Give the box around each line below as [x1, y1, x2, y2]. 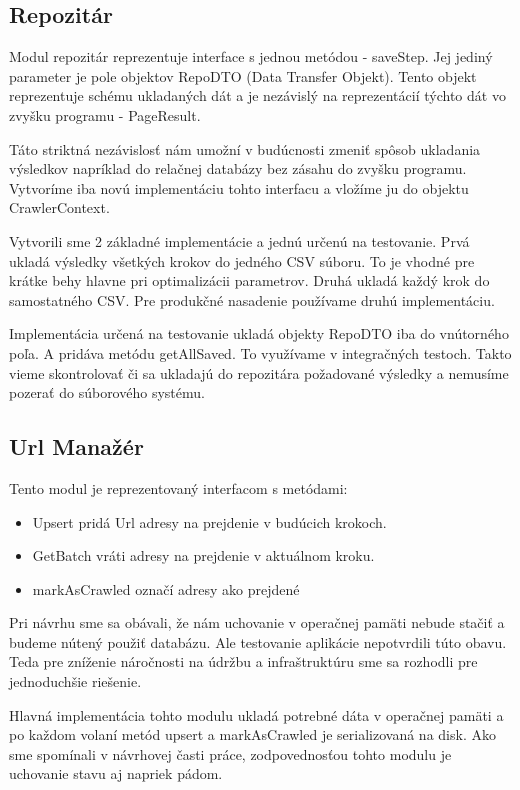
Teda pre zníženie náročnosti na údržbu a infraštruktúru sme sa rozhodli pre [9, 651, 478, 672]
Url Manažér [9, 431, 144, 462]
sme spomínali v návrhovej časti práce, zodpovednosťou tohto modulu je [9, 743, 452, 764]
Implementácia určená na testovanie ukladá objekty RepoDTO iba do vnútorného [9, 323, 509, 344]
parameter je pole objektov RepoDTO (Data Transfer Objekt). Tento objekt [9, 65, 477, 86]
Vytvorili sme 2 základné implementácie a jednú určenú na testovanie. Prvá [9, 230, 470, 251]
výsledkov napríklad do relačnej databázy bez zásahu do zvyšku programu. [9, 158, 467, 179]
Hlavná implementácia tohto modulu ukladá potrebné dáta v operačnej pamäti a [9, 704, 504, 725]
